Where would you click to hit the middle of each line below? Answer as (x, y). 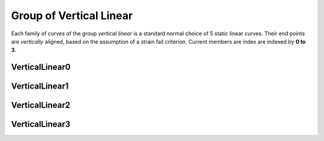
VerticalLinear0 (41, 67)
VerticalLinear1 (40, 86)
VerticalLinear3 (41, 125)
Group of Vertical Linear (72, 16)
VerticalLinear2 (41, 105)
